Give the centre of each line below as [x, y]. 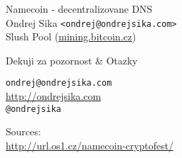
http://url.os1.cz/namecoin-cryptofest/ [90, 145]
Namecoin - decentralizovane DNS [79, 9]
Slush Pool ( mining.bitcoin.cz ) [71, 36]
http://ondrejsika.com [54, 96]
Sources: [23, 131]
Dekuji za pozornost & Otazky [72, 60]
